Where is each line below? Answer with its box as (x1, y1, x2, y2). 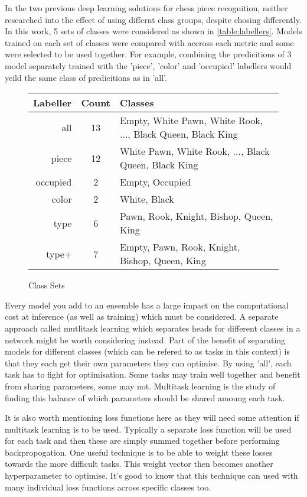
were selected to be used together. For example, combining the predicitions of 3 (5, 48, 292, 60)
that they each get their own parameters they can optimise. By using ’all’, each (5, 356, 292, 369)
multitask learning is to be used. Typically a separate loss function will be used (5, 423, 292, 435)
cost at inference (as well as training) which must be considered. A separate (5, 310, 279, 323)
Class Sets (28, 279, 65, 291)
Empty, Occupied (120, 175, 191, 189)
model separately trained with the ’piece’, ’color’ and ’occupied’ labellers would (5, 59, 292, 72)
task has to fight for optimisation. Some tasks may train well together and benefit (5, 368, 301, 381)
